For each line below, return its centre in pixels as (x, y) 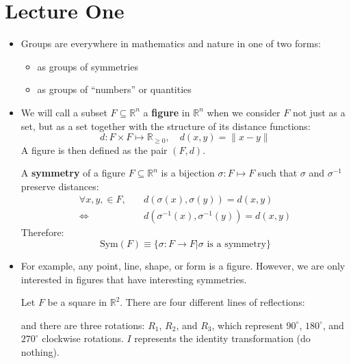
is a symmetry (236, 244)
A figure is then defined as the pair (94, 149)
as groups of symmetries (88, 66)
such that (277, 173)
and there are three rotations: (83, 325)
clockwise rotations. (83, 338)
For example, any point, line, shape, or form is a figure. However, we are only (183, 265)
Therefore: (42, 232)
